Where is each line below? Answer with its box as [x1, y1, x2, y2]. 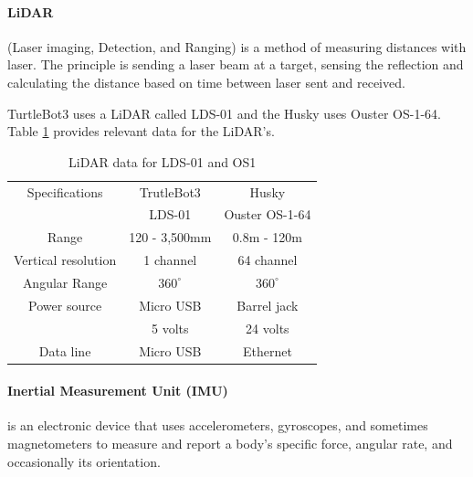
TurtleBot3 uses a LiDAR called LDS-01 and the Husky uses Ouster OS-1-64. [7, 103, 441, 122]
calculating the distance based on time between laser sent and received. [7, 72, 405, 91]
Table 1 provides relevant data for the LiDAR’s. [7, 122, 275, 141]
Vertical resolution [14, 250, 117, 270]
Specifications [26, 182, 103, 201]
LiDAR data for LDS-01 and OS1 [68, 152, 257, 171]
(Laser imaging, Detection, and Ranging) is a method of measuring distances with [7, 37, 467, 56]
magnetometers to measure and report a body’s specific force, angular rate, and [7, 434, 453, 452]
